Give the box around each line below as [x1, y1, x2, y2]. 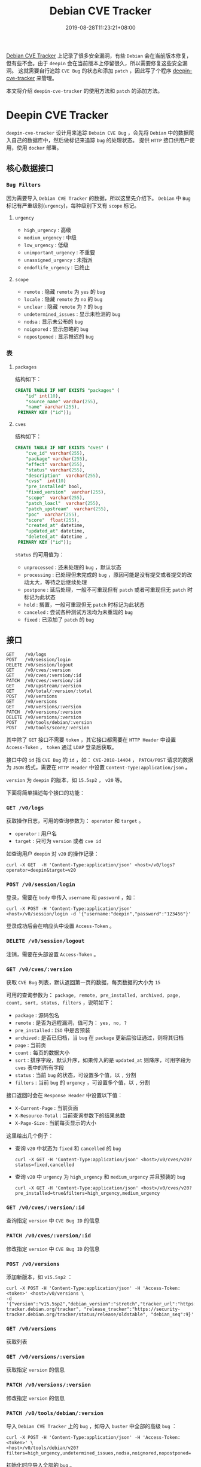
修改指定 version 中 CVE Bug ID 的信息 [6, 1245, 100, 1252]
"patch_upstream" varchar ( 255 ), [26, 506, 109, 512]
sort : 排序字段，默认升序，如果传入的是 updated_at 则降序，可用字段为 [14, 1056, 191, 1063]
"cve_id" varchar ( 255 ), [26, 451, 85, 456]
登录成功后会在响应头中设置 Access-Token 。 [6, 923, 115, 930]
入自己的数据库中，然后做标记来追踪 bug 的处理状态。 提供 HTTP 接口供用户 [6, 136, 190, 144]
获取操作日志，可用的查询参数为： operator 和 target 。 [6, 817, 144, 824]
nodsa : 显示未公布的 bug [23, 318, 83, 325]
